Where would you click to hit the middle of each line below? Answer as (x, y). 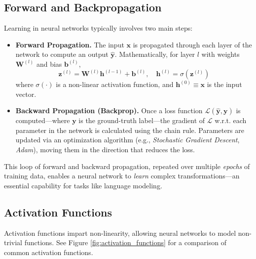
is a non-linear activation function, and (115, 84)
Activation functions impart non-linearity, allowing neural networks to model (120, 233)
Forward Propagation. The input (70, 44)
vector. (26, 94)
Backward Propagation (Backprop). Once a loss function (109, 110)
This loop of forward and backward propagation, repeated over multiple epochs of (127, 166)
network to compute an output (62, 54)
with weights (220, 54)
